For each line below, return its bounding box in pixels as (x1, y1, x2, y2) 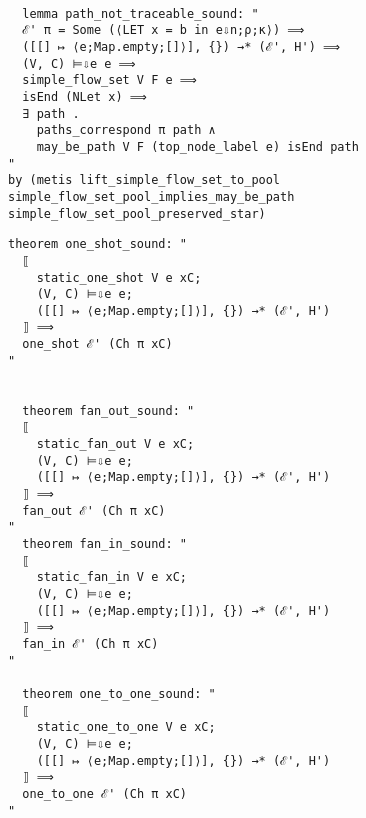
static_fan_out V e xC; (36, 437, 195, 452)
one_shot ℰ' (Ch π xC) (22, 337, 173, 352)
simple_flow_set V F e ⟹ (22, 73, 197, 88)
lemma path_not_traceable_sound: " (22, 6, 259, 21)
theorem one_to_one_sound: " (22, 686, 216, 701)
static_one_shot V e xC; (36, 270, 202, 285)
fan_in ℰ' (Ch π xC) (22, 636, 159, 651)
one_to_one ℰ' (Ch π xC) (22, 786, 187, 801)
